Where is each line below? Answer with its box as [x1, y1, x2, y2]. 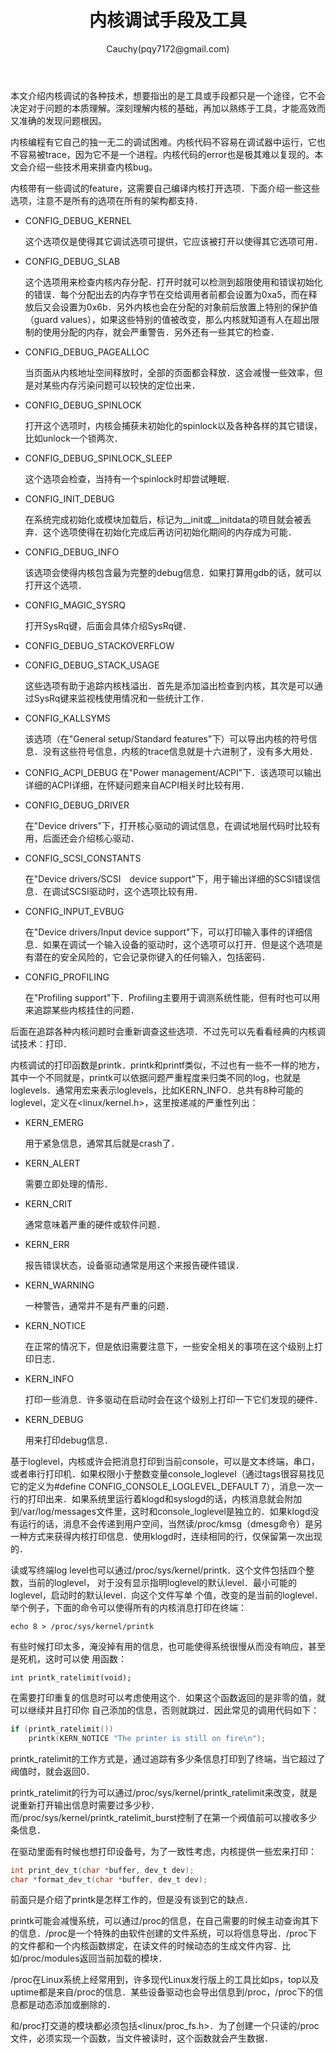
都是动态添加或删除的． [18, 1999, 116, 2011]
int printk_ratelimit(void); [10, 1672, 132, 1683]
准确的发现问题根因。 [18, 114, 107, 126]
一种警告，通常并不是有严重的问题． [24, 1299, 175, 1311]
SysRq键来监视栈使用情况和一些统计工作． [33, 692, 210, 704]
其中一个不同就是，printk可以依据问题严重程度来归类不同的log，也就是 [10, 1071, 302, 1083]
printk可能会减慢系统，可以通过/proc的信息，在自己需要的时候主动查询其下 [10, 1915, 319, 1927]
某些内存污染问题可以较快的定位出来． [42, 379, 201, 391]
